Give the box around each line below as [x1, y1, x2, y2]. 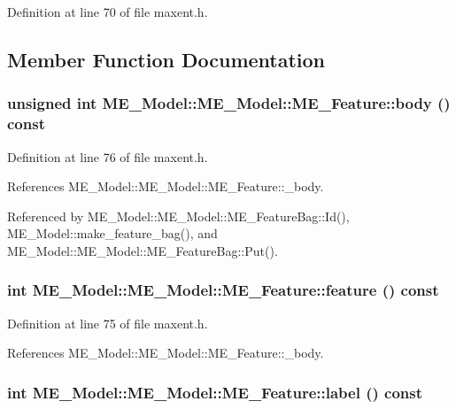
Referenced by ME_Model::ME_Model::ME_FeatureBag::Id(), [7, 206, 350, 225]
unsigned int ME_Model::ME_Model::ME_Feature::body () [7, 92, 451, 114]
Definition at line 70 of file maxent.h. [7, 3, 208, 20]
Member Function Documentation [7, 45, 326, 73]
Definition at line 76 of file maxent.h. [7, 147, 208, 166]
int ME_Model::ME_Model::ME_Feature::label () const [7, 381, 423, 403]
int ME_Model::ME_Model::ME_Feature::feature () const [7, 279, 439, 301]
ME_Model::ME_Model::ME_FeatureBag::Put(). [7, 241, 278, 259]
